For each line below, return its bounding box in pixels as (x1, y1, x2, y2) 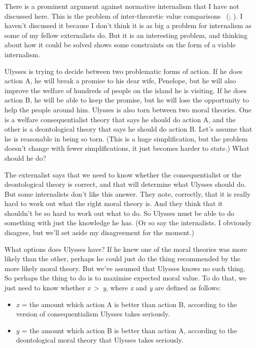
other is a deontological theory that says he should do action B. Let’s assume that (4, 124, 253, 134)
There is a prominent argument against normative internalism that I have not (4, 1, 240, 11)
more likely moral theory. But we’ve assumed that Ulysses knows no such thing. (4, 263, 246, 273)
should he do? (4, 152, 46, 163)
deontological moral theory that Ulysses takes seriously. (16, 335, 183, 345)
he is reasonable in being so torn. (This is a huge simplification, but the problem (4, 133, 248, 143)
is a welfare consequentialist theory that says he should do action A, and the (4, 114, 236, 124)
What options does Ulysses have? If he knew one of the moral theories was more (4, 244, 247, 254)
